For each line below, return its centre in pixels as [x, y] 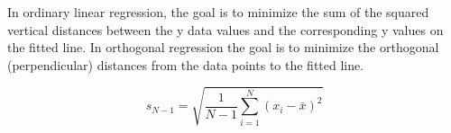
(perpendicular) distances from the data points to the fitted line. [186, 64]
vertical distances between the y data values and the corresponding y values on [225, 29]
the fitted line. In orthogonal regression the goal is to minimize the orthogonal [223, 47]
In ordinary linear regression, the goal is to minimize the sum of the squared [218, 12]
